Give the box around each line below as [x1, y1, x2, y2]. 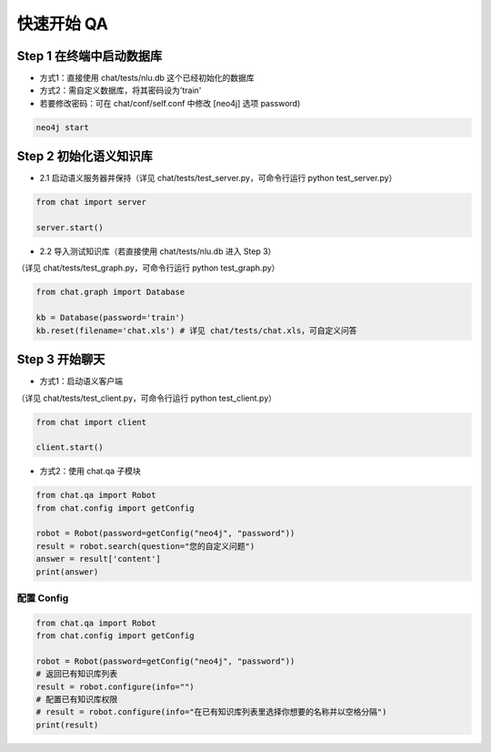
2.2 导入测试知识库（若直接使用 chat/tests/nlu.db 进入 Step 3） [39, 246, 276, 257]
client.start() [35, 442, 104, 452]
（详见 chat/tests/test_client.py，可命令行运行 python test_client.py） [16, 392, 277, 403]
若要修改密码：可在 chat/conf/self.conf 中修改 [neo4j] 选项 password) [39, 97, 301, 108]
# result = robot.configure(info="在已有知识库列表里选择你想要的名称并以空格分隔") [35, 706, 387, 717]
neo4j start [35, 122, 90, 132]
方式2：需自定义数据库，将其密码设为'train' [39, 85, 202, 96]
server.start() [35, 223, 104, 233]
